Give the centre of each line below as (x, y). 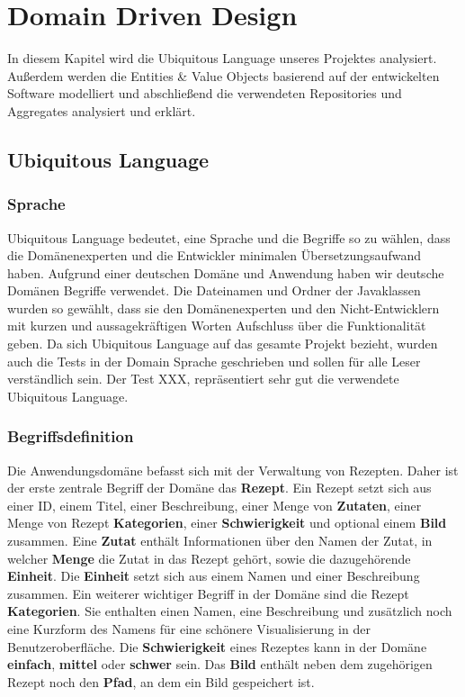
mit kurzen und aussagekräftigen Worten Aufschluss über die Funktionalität (217, 326)
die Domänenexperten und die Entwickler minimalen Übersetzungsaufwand (214, 255)
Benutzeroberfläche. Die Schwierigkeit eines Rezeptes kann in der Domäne (217, 646)
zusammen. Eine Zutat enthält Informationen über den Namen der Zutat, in (220, 541)
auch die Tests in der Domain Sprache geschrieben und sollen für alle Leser (214, 361)
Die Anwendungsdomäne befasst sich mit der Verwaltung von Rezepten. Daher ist (233, 470)
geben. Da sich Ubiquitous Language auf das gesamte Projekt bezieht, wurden (223, 344)
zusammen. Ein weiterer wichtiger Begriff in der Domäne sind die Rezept (208, 593)
